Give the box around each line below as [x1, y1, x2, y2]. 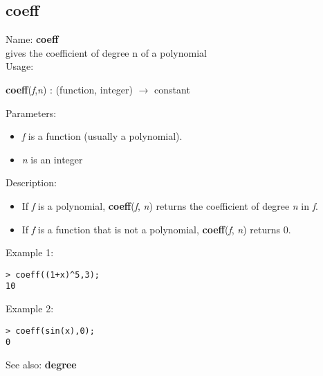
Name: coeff [6, 32, 59, 46]
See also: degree [6, 357, 77, 371]
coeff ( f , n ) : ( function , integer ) [6, 82, 133, 96]
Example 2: [6, 301, 54, 316]
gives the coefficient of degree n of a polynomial [6, 45, 207, 60]
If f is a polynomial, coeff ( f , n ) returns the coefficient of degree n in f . [21, 198, 318, 213]
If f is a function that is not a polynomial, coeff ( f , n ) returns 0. [21, 222, 291, 236]
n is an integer [21, 152, 83, 166]
